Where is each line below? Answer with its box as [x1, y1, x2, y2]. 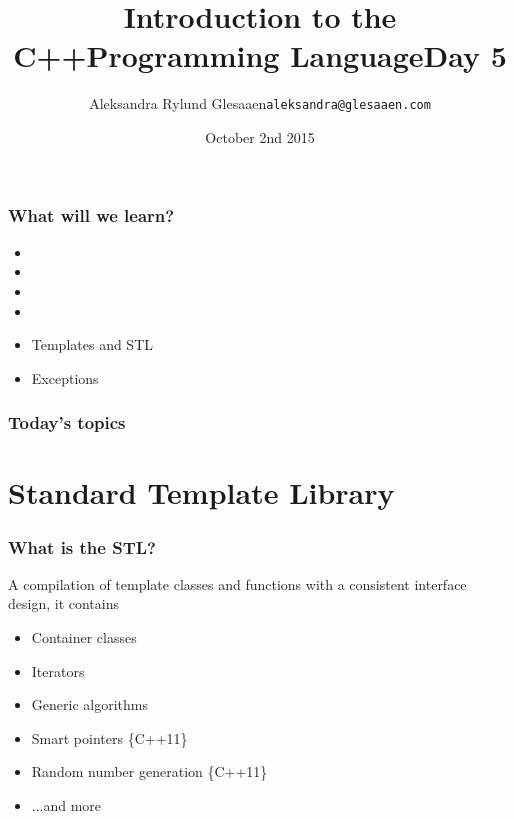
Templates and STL [31, 334, 154, 355]
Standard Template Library [8, 472, 395, 513]
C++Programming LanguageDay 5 [13, 35, 507, 76]
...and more [31, 795, 102, 816]
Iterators [31, 660, 85, 681]
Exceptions [31, 367, 99, 388]
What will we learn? [8, 202, 175, 227]
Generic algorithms [31, 694, 148, 715]
